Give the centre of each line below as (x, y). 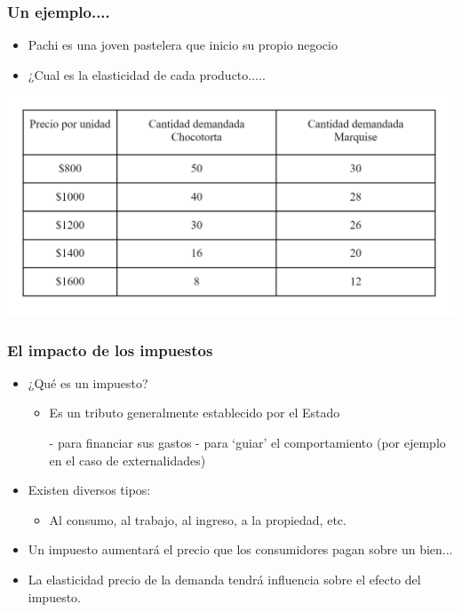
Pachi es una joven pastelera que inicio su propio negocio (183, 45)
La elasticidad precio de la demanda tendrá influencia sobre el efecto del (224, 579)
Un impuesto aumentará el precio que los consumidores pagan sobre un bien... (240, 549)
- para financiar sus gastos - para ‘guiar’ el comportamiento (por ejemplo (247, 442)
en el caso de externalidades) (127, 460)
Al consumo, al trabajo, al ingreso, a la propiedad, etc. (198, 519)
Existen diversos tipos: (89, 490)
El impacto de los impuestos (110, 350)
